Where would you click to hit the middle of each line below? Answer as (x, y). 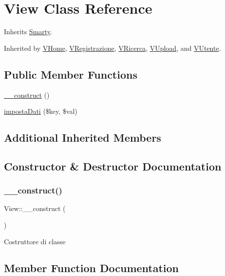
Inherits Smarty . (28, 32)
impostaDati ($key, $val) (41, 111)
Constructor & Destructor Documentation (113, 166)
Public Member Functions (71, 74)
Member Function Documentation (92, 267)
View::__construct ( (35, 208)
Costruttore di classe (35, 241)
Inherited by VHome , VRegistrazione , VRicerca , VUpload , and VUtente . (112, 48)
